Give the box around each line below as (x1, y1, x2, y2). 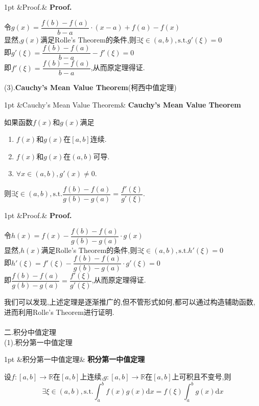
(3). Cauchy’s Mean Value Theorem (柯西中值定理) (4, 82, 177, 93)
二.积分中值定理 (4, 327, 56, 337)
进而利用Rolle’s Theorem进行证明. (4, 306, 114, 317)
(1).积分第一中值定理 (4, 336, 73, 347)
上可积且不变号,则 (172, 371, 231, 381)
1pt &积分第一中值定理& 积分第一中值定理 (4, 354, 145, 365)
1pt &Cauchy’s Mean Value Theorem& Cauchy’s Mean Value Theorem (4, 99, 241, 110)
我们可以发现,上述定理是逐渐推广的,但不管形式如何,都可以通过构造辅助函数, (4, 296, 255, 307)
